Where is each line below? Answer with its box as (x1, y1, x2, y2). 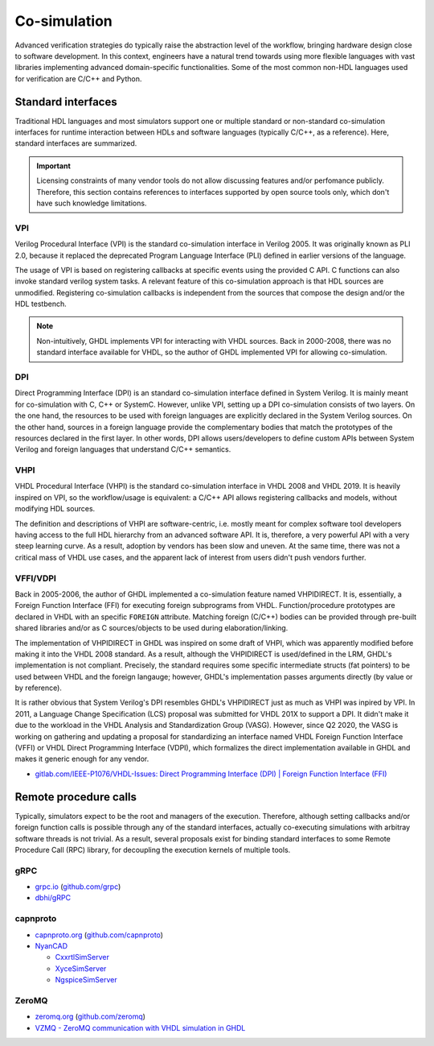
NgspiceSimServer (55, 975, 117, 985)
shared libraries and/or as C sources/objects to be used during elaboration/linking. (14, 623, 289, 633)
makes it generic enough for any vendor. (14, 754, 149, 764)
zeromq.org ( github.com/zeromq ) (35, 1011, 146, 1022)
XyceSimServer (55, 963, 107, 974)
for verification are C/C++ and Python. (14, 73, 142, 84)
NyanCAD (35, 941, 68, 950)
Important (36, 161, 72, 171)
